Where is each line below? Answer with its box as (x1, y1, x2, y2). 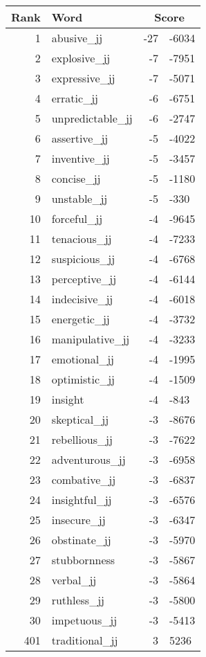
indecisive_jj (51, 291, 113, 307)
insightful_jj (51, 492, 112, 507)
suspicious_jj (51, 251, 115, 267)
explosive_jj (51, 50, 111, 66)
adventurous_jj (51, 451, 126, 467)
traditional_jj (51, 632, 118, 648)
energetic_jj (51, 311, 110, 327)
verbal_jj (51, 572, 97, 588)
